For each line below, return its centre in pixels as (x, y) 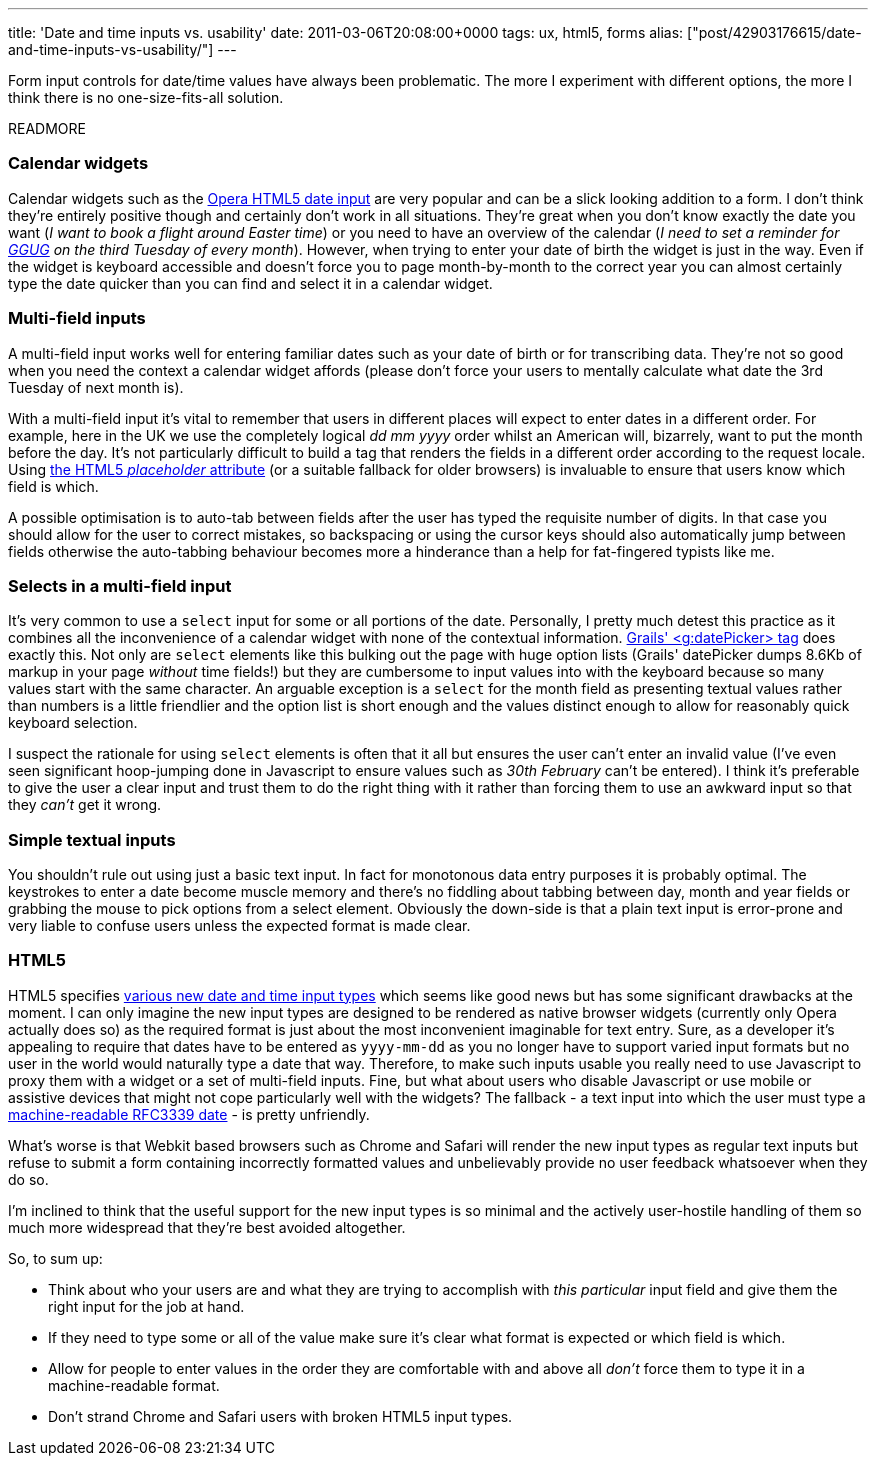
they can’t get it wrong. (85, 805)
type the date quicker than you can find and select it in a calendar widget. (250, 283)
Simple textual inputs (92, 839)
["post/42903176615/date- (774, 32)
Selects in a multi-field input (120, 585)
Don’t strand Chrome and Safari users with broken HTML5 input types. (280, 1416)
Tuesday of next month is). (96, 387)
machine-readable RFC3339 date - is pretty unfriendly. (189, 1114)
